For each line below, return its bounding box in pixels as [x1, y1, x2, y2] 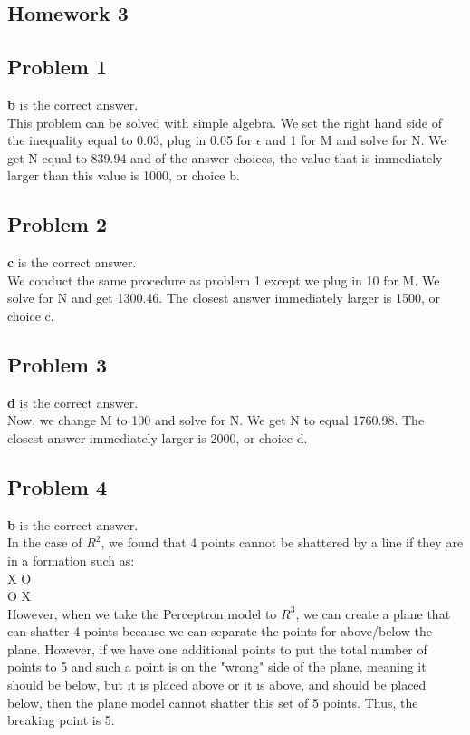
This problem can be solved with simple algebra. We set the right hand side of [7, 112, 442, 131]
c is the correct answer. [7, 253, 137, 272]
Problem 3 [7, 350, 107, 378]
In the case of [7, 533, 82, 552]
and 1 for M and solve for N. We [265, 131, 446, 150]
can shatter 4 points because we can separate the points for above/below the [7, 622, 433, 641]
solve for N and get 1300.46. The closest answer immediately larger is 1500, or [7, 288, 441, 307]
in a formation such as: [7, 550, 135, 569]
